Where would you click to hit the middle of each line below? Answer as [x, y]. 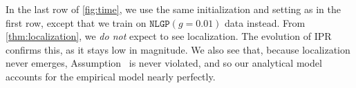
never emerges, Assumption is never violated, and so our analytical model [164, 63]
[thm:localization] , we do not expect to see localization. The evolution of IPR [169, 36]
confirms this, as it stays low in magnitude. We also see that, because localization [178, 49]
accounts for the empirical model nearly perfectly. [111, 76]
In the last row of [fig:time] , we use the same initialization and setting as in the [173, 9]
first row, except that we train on [76, 22]
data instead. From [265, 22]
